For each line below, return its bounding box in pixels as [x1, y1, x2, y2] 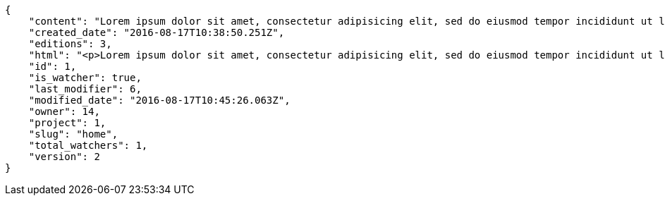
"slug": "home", [28, 128, 118, 140]
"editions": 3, [28, 38, 112, 49]
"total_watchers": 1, [28, 140, 148, 151]
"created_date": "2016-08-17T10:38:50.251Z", [28, 27, 285, 38]
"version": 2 [28, 151, 100, 162]
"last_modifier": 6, [28, 83, 142, 95]
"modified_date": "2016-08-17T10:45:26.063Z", [28, 95, 291, 106]
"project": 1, [28, 117, 106, 128]
